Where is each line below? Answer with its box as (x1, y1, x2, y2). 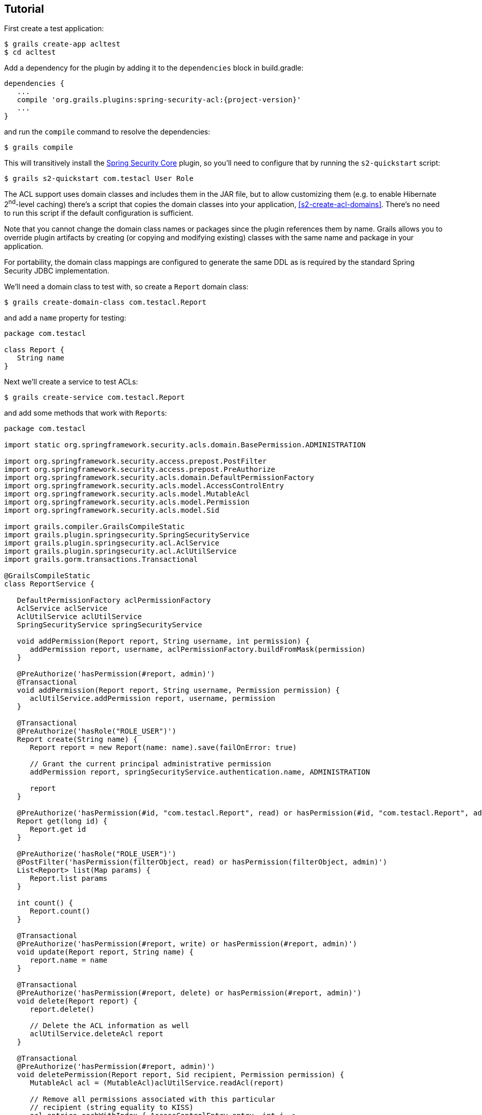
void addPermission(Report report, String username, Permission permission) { (17, 686, 340, 695)
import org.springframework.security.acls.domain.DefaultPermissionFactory (4, 473, 314, 482)
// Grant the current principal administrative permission (30, 760, 271, 768)
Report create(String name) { (17, 735, 138, 744)
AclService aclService (17, 604, 108, 613)
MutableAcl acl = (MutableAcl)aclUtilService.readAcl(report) (30, 1079, 284, 1087)
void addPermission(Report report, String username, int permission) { (17, 637, 310, 646)
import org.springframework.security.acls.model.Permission (4, 498, 250, 507)
